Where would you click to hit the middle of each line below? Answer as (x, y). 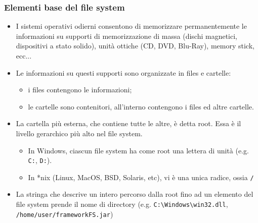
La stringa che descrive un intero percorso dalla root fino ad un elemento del (135, 194)
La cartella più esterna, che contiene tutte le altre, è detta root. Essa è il (128, 123)
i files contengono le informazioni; (80, 90)
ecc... (24, 55)
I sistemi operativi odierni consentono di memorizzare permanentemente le (131, 26)
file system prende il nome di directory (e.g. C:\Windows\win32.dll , (122, 204)
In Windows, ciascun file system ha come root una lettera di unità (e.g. (138, 150)
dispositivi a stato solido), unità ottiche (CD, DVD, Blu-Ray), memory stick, (135, 46)
